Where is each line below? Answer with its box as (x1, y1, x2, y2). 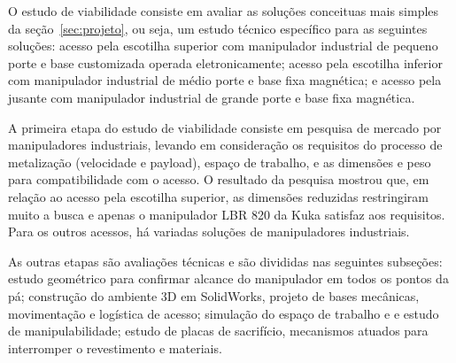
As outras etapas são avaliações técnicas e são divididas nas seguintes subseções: (8, 251, 443, 270)
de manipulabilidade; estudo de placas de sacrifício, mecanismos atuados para (8, 321, 429, 340)
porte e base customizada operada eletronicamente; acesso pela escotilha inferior (8, 53, 443, 72)
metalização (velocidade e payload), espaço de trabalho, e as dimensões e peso (8, 152, 431, 171)
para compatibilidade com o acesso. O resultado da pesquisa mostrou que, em (8, 170, 429, 189)
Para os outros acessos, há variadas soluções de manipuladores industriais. (8, 222, 410, 241)
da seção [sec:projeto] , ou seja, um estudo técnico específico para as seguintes (8, 19, 428, 37)
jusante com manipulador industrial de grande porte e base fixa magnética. (8, 88, 415, 106)
